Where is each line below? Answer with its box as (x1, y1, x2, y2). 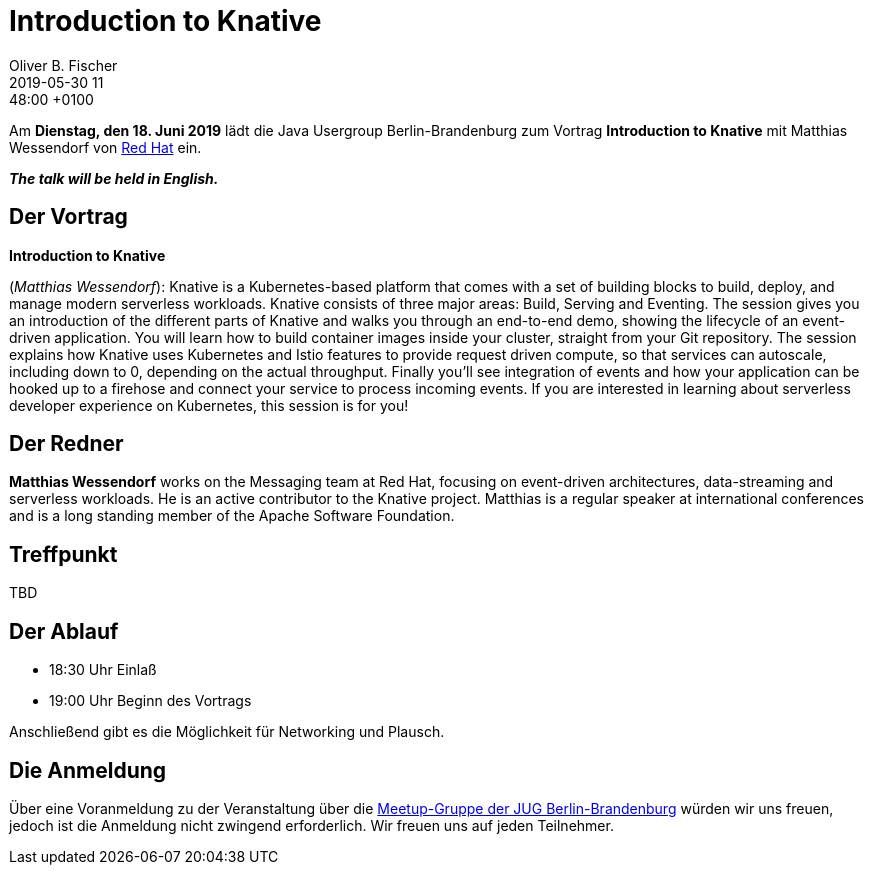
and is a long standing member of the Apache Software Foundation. (9, 507, 455, 525)
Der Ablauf (9, 618, 119, 644)
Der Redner (9, 431, 124, 457)
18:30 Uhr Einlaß (49, 661, 157, 679)
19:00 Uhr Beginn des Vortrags (49, 692, 252, 710)
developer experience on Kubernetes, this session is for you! (9, 396, 409, 414)
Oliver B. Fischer (9, 56, 118, 74)
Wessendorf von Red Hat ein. (9, 138, 202, 156)
